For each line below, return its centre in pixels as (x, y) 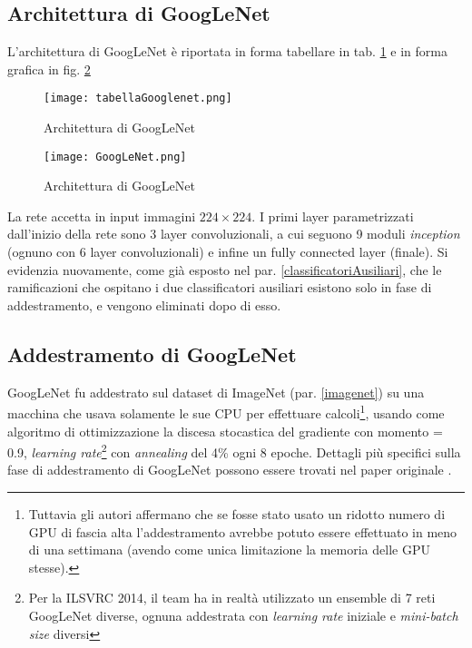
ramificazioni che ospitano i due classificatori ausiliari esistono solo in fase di (220, 287)
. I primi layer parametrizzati (333, 216)
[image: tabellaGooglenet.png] (138, 98)
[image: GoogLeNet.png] (115, 157)
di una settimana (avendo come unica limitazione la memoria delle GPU (229, 550)
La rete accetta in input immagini (102, 216)
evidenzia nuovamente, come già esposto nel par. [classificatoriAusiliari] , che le (225, 269)
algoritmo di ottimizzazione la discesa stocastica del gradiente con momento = (225, 431)
